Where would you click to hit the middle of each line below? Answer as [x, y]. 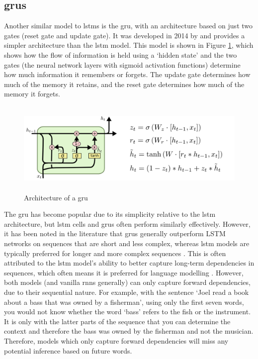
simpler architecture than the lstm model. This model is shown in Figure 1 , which [129, 45]
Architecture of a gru [56, 197]
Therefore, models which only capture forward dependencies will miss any [116, 340]
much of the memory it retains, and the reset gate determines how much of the [124, 84]
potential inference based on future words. [68, 350]
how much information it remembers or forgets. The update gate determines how [127, 74]
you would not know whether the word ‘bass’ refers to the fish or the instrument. [128, 312]
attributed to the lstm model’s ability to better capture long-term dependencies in [129, 263]
